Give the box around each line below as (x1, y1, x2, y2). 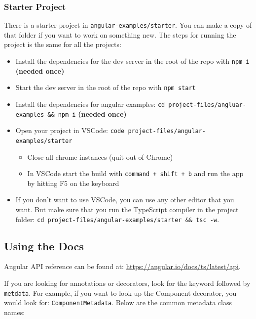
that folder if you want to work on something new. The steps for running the (4, 29, 236, 40)
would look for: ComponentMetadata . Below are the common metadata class (4, 297, 232, 308)
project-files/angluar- (168, 101, 246, 108)
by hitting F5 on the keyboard (27, 178, 119, 188)
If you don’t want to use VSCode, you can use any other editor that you (15, 194, 234, 205)
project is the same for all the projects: (4, 39, 121, 49)
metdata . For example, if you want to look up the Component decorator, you (4, 287, 237, 298)
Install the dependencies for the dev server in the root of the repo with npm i (15, 56, 250, 66)
